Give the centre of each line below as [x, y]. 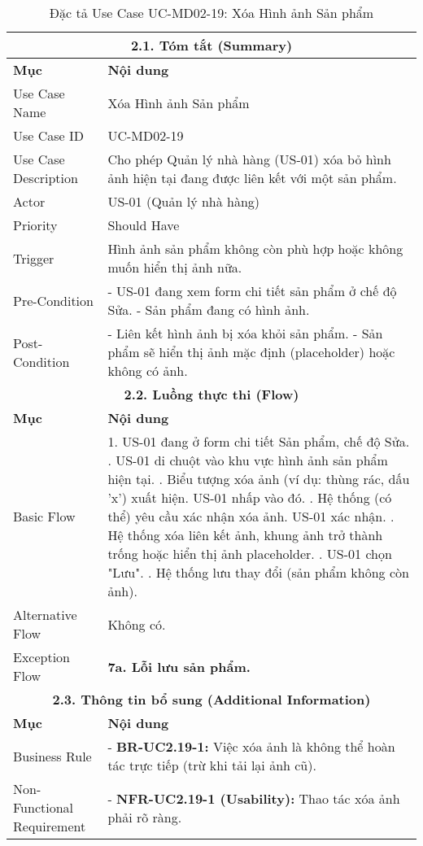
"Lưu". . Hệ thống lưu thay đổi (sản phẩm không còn [258, 572]
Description [46, 178]
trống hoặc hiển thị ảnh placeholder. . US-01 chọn [250, 554]
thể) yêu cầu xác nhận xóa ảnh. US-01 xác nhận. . [251, 516]
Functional [44, 807]
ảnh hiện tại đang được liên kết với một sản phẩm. [252, 178]
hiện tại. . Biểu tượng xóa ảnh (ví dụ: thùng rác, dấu [259, 479]
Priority [35, 225]
